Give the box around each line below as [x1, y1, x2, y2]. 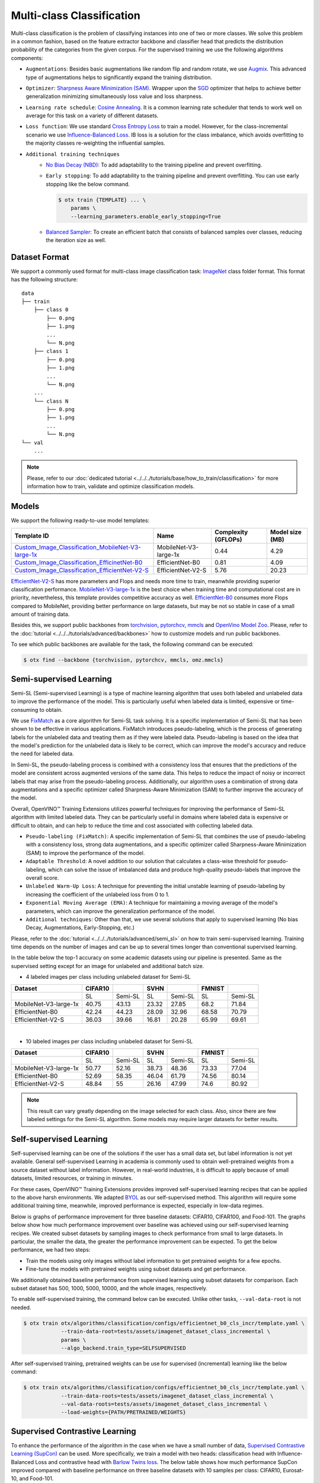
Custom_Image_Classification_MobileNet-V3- [14, 543, 142, 551]
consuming [11, 706, 39, 713]
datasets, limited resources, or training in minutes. [11, 1175, 133, 1182]
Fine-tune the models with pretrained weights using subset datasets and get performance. [25, 1265, 247, 1272]
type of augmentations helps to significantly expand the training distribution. [25, 74, 213, 81]
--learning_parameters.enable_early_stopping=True [71, 213, 221, 219]
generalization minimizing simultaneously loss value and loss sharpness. [25, 93, 203, 100]
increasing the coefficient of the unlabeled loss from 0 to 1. [25, 890, 170, 898]
